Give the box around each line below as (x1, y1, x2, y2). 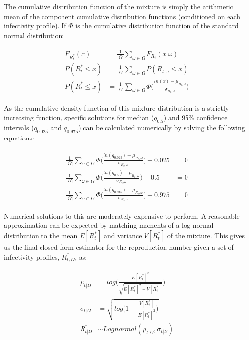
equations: (4, 132, 34, 142)
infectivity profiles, (4, 251, 60, 261)
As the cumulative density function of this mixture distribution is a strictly (4, 102, 229, 113)
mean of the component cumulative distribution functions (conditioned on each (4, 11, 241, 21)
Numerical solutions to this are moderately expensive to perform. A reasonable (4, 210, 240, 220)
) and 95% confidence (163, 112, 228, 122)
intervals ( (4, 122, 34, 132)
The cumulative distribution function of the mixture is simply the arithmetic (4, 1, 233, 11)
